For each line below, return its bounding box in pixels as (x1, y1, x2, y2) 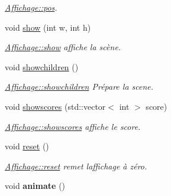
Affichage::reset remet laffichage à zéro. (5, 159, 147, 172)
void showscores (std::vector (5, 100, 106, 112)
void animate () (5, 179, 66, 192)
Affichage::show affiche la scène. (5, 41, 121, 53)
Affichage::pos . (5, 1, 57, 13)
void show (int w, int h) (5, 21, 91, 33)
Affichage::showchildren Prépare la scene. (5, 80, 154, 93)
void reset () (5, 140, 49, 152)
